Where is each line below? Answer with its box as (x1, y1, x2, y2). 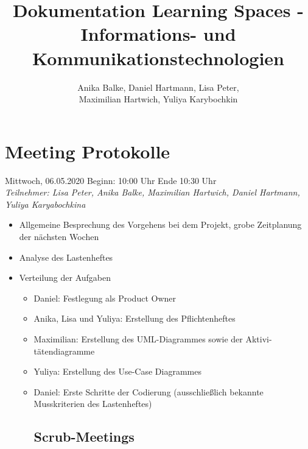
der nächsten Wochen (19, 230, 99, 242)
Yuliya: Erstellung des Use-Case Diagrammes (33, 365, 201, 378)
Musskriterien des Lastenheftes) (33, 397, 152, 410)
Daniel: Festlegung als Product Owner (33, 291, 176, 304)
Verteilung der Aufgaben (19, 271, 111, 284)
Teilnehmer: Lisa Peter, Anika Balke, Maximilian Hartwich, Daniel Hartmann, (5, 186, 300, 199)
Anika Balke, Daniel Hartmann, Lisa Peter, (77, 80, 239, 93)
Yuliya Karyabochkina (5, 197, 86, 210)
